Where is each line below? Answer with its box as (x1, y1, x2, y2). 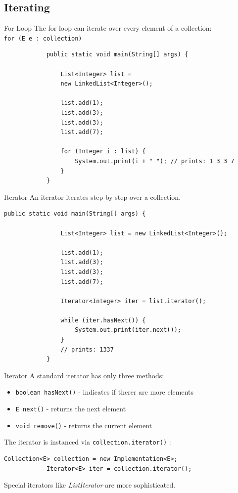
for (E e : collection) (4, 35, 82, 42)
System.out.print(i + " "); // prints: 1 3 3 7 (75, 157, 235, 165)
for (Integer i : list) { (60, 148, 146, 155)
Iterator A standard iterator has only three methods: (4, 370, 164, 380)
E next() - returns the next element (15, 403, 126, 414)
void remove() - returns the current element (15, 420, 152, 430)
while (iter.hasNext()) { (60, 316, 146, 324)
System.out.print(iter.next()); (75, 326, 181, 334)
